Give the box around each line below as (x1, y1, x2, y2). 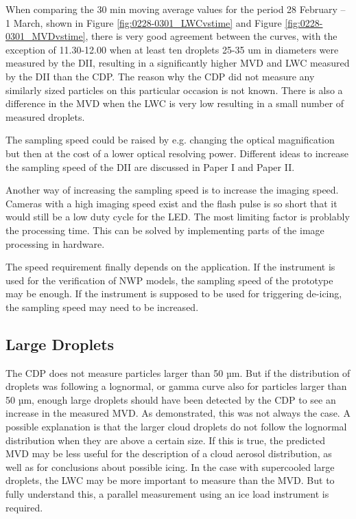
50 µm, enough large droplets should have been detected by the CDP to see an (5, 392, 336, 406)
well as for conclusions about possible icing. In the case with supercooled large (5, 459, 335, 474)
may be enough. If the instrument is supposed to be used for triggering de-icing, (5, 286, 342, 301)
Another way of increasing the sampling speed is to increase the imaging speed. (5, 183, 339, 197)
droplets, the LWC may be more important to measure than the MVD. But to (5, 473, 335, 487)
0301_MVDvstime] (5, 29, 86, 43)
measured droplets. (5, 109, 85, 124)
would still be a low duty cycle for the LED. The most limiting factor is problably (5, 209, 350, 224)
